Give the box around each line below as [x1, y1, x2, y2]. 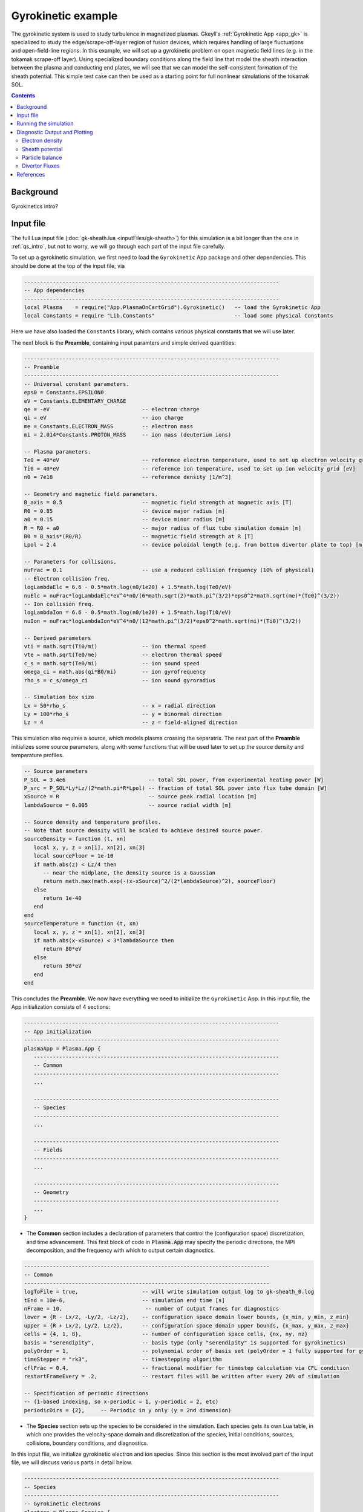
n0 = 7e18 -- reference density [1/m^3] [24, 474, 232, 481]
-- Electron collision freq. [24, 575, 111, 582]
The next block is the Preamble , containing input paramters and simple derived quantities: [11, 339, 236, 346]
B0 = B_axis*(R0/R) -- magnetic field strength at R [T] [24, 533, 254, 539]
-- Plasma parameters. [24, 448, 91, 455]
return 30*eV [43, 962, 82, 969]
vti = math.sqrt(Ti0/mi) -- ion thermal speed [24, 643, 206, 650]
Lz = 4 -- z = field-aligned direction [24, 719, 238, 726]
